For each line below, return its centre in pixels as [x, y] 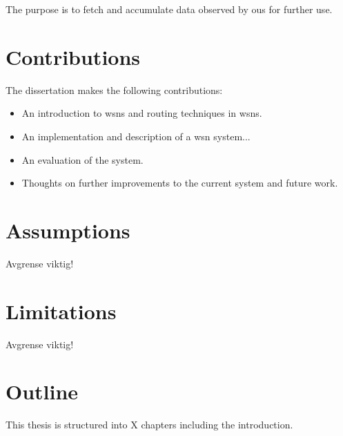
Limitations [61, 311]
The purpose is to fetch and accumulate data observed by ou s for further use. [169, 9]
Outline [42, 391]
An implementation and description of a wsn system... [136, 136]
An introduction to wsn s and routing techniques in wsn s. [142, 113]
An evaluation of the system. [82, 159]
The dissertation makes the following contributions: [114, 89]
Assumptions [68, 230]
